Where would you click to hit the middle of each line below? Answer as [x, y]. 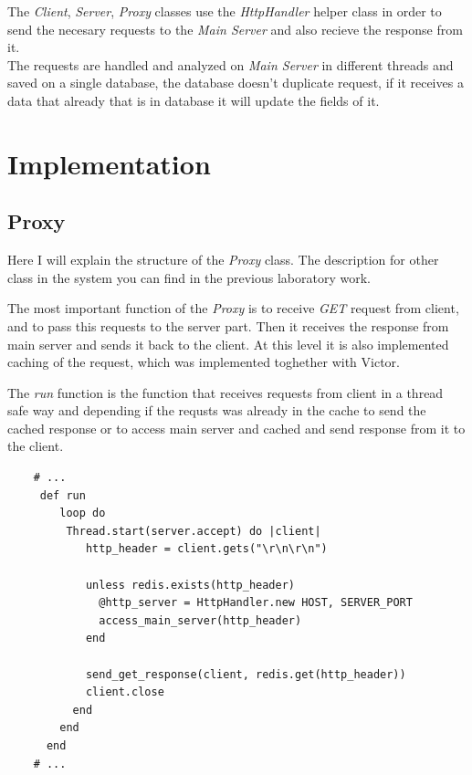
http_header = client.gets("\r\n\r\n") [206, 549]
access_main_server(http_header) [200, 620]
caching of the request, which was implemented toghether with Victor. [204, 362]
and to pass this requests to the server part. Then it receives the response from [228, 325]
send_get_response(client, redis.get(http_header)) [246, 674]
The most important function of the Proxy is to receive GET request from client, [233, 308]
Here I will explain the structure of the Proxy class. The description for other [223, 260]
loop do [83, 513]
